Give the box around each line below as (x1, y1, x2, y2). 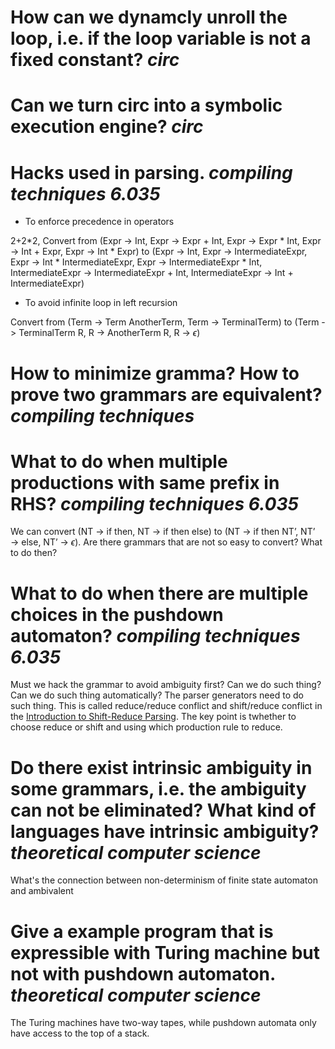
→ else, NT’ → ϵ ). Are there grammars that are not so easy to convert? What (10, 536, 323, 548)
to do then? (10, 547, 58, 559)
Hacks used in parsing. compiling (10, 161, 293, 184)
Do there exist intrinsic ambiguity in (10, 756, 313, 779)
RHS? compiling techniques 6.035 (10, 492, 299, 515)
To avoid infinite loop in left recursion (24, 297, 178, 309)
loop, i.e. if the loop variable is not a (10, 27, 312, 50)
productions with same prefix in (10, 471, 280, 494)
